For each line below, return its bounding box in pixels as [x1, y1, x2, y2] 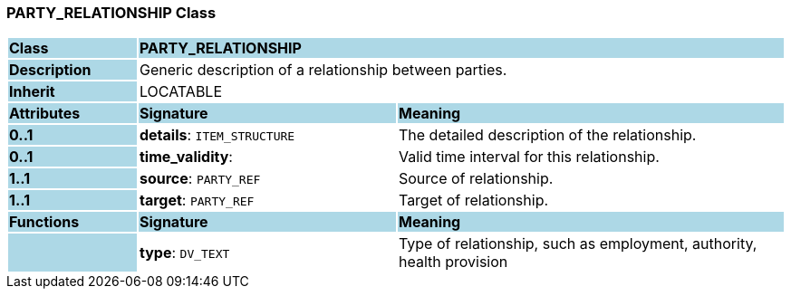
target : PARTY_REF [139, 191, 255, 210]
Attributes [9, 104, 81, 123]
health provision [398, 253, 508, 272]
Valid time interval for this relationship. [398, 148, 660, 167]
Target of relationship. [398, 191, 549, 210]
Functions [9, 213, 80, 232]
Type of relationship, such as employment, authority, [398, 234, 757, 253]
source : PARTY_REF [139, 169, 261, 188]
